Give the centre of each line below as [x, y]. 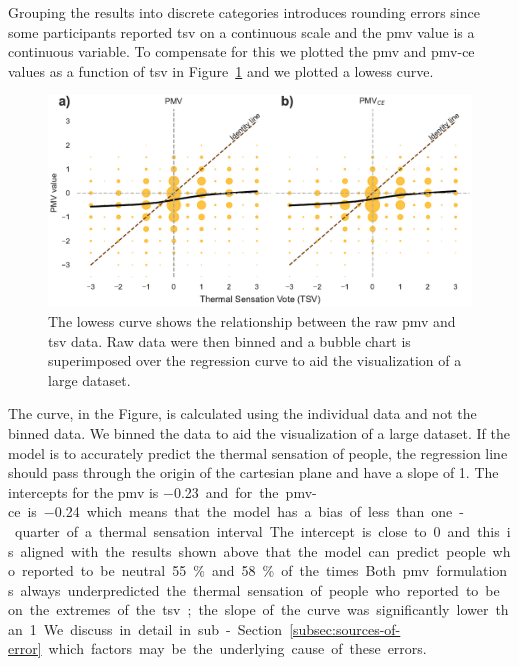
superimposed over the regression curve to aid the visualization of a [255, 360]
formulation [472, 570]
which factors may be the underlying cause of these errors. [237, 648]
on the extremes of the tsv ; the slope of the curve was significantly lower [248, 609]
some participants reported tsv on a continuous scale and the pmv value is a [241, 31]
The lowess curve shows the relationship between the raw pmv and [252, 320]
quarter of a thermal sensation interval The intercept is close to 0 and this [257, 530]
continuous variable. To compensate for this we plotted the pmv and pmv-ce [241, 51]
